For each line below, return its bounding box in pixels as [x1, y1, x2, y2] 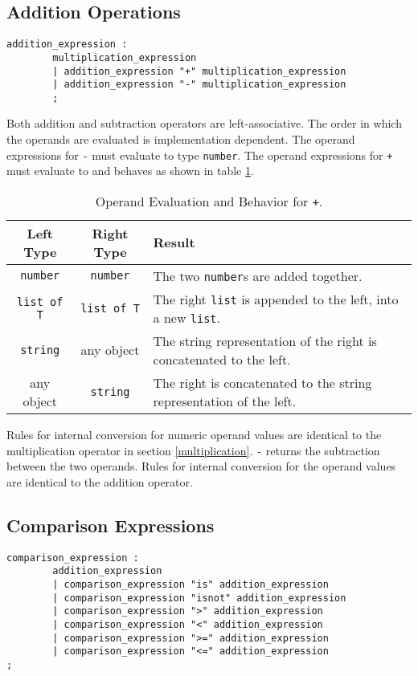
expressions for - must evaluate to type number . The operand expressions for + [6, 146, 393, 163]
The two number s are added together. [153, 266, 363, 285]
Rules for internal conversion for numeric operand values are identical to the [6, 426, 382, 442]
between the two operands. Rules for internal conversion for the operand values [6, 458, 396, 474]
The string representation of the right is [153, 331, 377, 350]
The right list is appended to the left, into [153, 289, 399, 308]
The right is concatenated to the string [153, 373, 372, 392]
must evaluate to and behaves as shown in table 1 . [6, 162, 254, 179]
